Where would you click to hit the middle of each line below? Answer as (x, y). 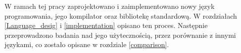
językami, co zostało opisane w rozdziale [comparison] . (87, 44)
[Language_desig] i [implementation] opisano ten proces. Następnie (106, 25)
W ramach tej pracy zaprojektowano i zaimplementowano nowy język (110, 6)
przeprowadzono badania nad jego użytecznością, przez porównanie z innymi (120, 35)
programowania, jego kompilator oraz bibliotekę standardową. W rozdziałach (121, 15)
